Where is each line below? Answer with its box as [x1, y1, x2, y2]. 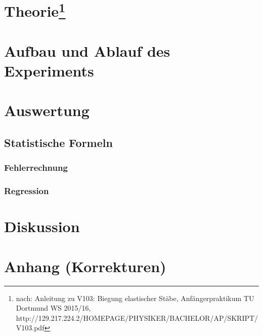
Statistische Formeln [4, 135, 113, 151]
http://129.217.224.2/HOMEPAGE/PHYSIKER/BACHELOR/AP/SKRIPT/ [16, 312, 258, 323]
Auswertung [4, 100, 90, 121]
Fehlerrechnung [4, 161, 68, 174]
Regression [4, 184, 49, 197]
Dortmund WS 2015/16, [16, 303, 91, 313]
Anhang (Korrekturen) [4, 255, 166, 276]
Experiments [4, 60, 94, 81]
